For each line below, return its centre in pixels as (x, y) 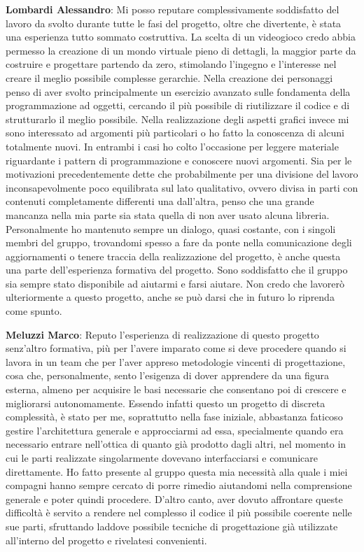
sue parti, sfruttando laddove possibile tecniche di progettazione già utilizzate (172, 526)
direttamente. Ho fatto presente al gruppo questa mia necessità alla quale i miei (177, 471)
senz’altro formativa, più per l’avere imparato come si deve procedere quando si (176, 348)
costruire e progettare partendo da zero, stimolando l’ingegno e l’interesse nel (171, 64)
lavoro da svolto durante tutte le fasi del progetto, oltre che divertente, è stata (174, 23)
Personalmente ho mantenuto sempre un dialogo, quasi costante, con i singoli (171, 228)
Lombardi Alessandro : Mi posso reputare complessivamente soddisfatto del (173, 9)
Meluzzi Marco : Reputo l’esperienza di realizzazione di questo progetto (162, 334)
